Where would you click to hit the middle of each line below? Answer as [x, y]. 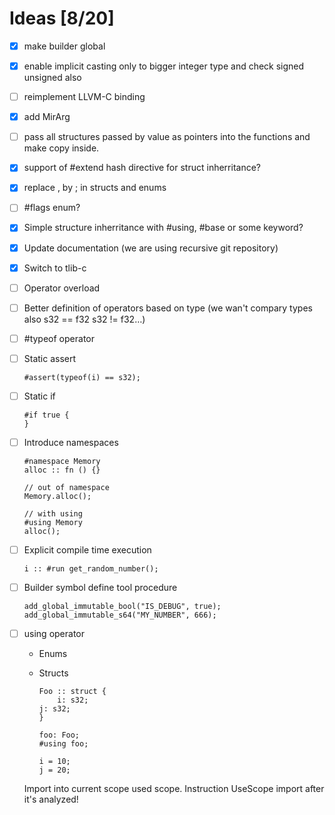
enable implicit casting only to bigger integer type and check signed [164, 66]
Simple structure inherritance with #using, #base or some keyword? [163, 228]
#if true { [46, 415]
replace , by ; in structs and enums [95, 188]
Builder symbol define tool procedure [100, 588]
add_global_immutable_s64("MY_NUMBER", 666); [120, 615]
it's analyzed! [51, 799]
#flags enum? [52, 208]
